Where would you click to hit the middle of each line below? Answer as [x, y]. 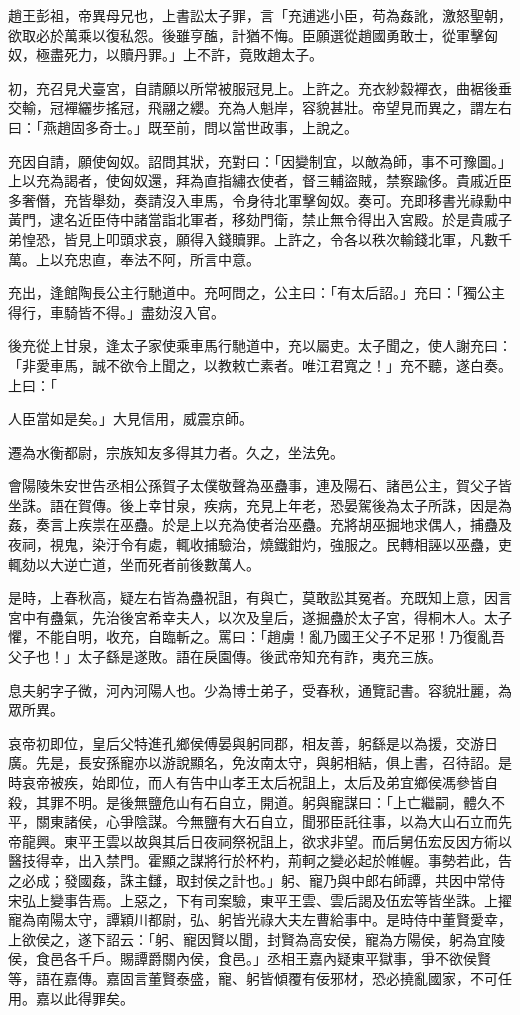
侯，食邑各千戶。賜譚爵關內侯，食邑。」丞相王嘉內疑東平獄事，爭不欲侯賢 [249, 958]
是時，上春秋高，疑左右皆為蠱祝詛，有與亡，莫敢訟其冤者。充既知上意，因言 [260, 597]
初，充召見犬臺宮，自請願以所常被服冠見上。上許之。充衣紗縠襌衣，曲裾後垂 [260, 87]
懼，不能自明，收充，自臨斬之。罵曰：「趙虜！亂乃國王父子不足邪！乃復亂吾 [256, 636]
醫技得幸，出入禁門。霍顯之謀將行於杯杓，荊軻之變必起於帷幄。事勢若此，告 [260, 860]
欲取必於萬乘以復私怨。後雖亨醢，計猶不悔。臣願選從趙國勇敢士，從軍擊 [246, 34]
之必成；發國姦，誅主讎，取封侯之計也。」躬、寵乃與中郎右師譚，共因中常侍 [256, 879]
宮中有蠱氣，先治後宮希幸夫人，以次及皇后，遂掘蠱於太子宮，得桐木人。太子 [260, 616]
